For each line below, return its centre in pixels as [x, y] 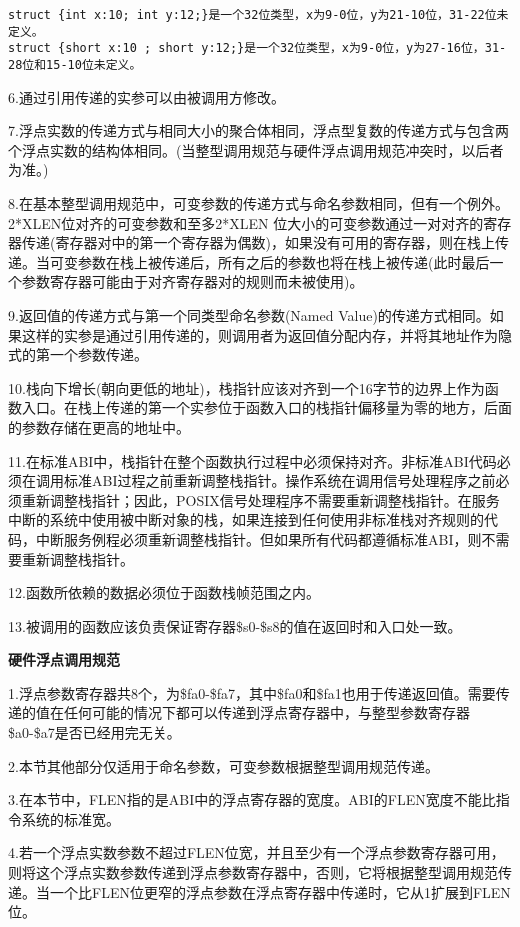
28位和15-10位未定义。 [75, 64]
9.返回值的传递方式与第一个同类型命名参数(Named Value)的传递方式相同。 [249, 314]
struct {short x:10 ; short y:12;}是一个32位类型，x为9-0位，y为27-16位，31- [257, 48]
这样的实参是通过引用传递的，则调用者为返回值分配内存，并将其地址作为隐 [266, 334]
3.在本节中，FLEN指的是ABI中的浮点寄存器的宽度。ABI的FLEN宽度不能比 [252, 799]
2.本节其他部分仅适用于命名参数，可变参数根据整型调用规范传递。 [223, 765]
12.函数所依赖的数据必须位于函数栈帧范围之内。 [164, 592]
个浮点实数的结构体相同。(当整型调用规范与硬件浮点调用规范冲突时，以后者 [256, 149]
